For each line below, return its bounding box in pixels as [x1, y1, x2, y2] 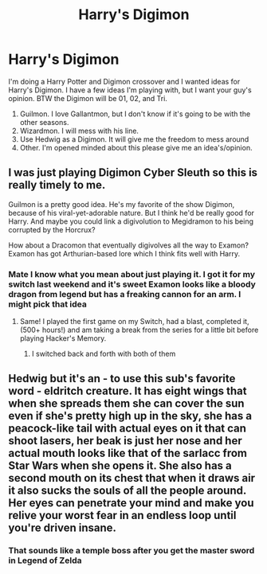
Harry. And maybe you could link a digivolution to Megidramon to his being [8, 217, 253, 226]
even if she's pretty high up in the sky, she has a [8, 409, 253, 423]
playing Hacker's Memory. [19, 334, 107, 343]
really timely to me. [8, 178, 106, 192]
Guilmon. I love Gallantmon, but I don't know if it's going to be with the [19, 109, 251, 119]
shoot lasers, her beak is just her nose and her [8, 434, 243, 447]
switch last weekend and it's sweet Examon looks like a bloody [8, 279, 257, 290]
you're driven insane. [8, 521, 117, 535]
